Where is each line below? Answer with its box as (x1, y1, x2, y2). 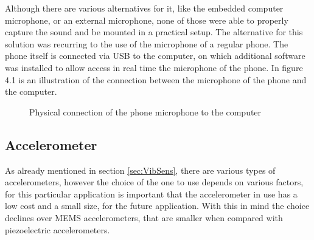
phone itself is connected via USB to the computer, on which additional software (5, 49, 305, 62)
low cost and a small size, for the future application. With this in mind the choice (5, 199, 310, 212)
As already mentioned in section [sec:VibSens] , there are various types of (5, 163, 276, 176)
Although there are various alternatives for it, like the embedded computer (5, 2, 284, 14)
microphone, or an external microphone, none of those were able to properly (5, 13, 288, 26)
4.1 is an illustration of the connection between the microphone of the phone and (5, 73, 307, 86)
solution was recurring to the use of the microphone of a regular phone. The (5, 37, 288, 50)
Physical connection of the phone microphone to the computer (29, 105, 262, 118)
